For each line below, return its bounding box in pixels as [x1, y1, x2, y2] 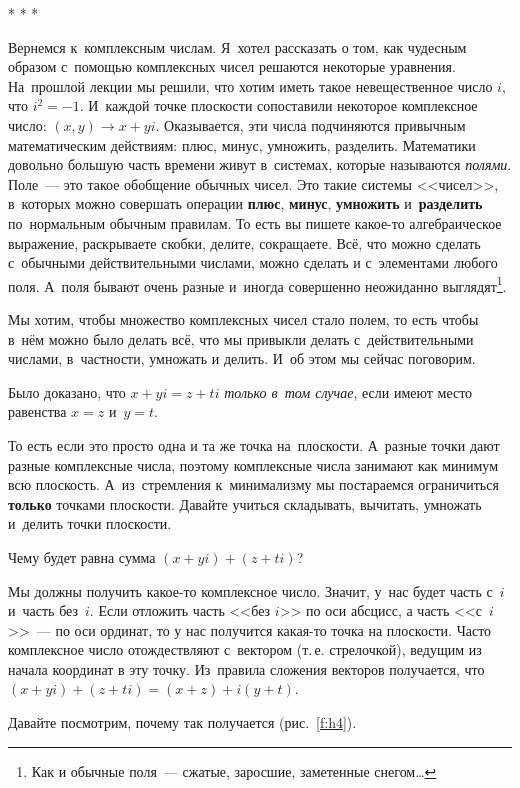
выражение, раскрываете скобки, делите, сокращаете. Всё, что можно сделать [8, 232, 481, 253]
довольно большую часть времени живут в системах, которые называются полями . [8, 154, 512, 175]
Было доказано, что [8, 381, 126, 402]
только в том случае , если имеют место [224, 381, 473, 402]
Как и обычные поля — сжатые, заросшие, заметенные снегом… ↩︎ [31, 760, 437, 781]
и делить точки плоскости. [8, 513, 172, 534]
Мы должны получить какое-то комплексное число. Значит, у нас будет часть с [8, 580, 493, 601]
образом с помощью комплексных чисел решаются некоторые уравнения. [8, 56, 456, 77]
